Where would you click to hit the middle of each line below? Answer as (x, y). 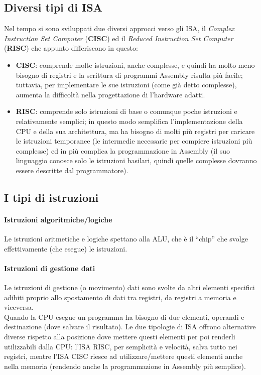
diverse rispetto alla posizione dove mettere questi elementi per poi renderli (120, 337)
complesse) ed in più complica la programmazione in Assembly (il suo (123, 150)
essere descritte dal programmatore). (72, 170)
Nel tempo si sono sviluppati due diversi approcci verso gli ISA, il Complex (119, 28)
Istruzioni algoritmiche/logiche (58, 219)
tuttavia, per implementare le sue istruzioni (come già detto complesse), (126, 85)
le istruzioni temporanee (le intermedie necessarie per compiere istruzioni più (134, 141)
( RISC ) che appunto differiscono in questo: (71, 48)
